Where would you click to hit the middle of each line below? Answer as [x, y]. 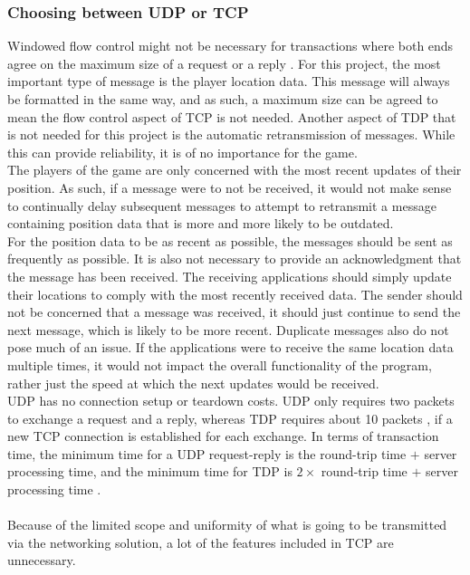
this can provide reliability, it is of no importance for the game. [182, 152]
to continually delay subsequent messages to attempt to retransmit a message [222, 205]
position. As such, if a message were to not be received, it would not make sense [230, 187]
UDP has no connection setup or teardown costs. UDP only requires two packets [231, 401]
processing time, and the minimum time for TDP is [150, 471]
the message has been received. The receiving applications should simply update [230, 276]
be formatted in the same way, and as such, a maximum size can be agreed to [223, 99]
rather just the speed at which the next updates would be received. [193, 383]
